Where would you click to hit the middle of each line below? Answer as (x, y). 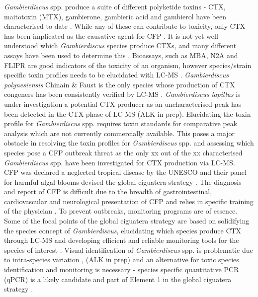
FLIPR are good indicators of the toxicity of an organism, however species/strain (128, 65)
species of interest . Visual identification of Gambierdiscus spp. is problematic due (129, 250)
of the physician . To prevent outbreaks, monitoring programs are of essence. (121, 211)
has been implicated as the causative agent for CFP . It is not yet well (111, 36)
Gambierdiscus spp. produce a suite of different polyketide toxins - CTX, (115, 6)
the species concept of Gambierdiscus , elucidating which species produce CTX (123, 230)
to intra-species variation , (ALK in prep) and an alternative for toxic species (122, 260)
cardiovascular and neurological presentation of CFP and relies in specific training (129, 201)
